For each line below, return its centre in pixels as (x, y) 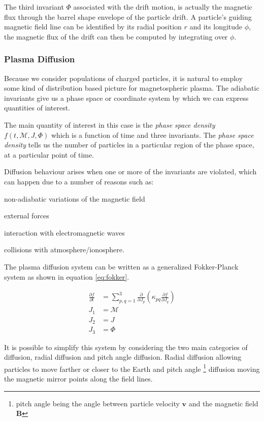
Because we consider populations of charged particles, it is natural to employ (124, 78)
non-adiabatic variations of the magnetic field (75, 198)
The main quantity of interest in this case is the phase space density (110, 124)
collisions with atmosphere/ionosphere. (64, 250)
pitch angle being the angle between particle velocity (98, 403)
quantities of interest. (37, 108)
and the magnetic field (223, 403)
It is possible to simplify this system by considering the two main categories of (126, 347)
